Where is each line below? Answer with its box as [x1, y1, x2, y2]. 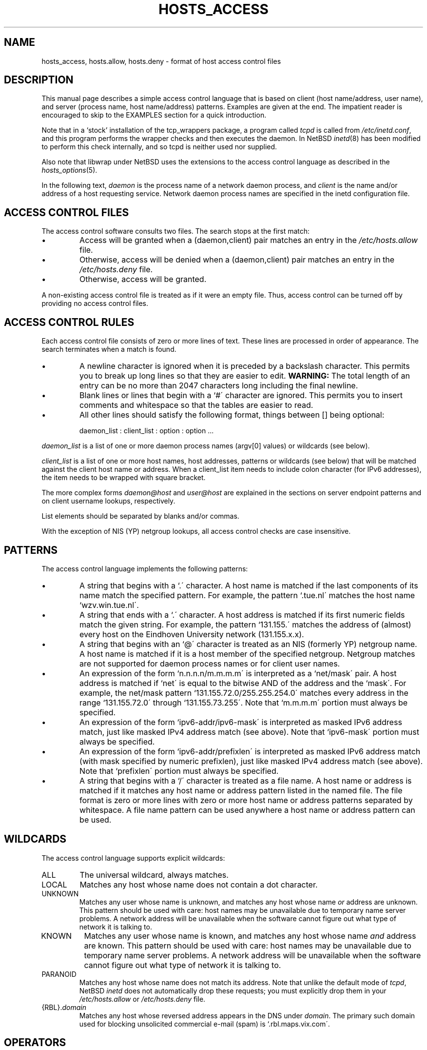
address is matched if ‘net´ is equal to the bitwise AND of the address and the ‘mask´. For [79, 678, 407, 688]
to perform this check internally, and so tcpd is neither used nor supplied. [41, 142, 277, 151]
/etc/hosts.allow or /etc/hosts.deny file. [79, 994, 206, 1003]
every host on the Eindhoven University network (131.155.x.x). [79, 629, 304, 639]
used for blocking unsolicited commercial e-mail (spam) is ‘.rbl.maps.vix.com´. [79, 1019, 330, 1028]
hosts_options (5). [41, 166, 97, 175]
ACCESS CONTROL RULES [4, 316, 135, 328]
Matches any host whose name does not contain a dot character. [79, 879, 318, 889]
